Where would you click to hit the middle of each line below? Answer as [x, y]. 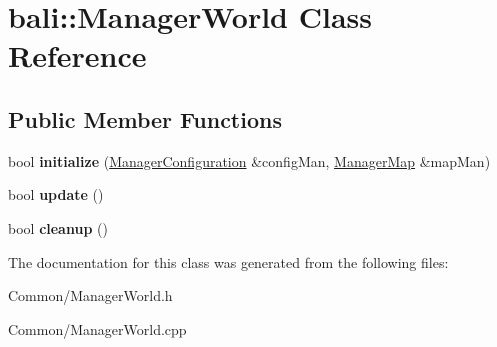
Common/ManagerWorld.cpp [97, 328]
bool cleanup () [58, 227]
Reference [77, 55]
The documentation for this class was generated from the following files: [228, 261]
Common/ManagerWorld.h [90, 295]
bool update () [56, 194]
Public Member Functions [145, 118]
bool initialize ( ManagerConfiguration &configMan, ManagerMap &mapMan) [249, 160]
